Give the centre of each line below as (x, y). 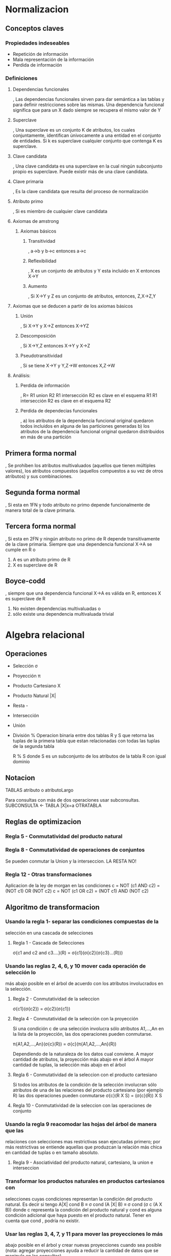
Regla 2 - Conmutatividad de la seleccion (56, 999)
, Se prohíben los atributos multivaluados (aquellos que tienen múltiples (80, 465)
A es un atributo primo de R (41, 559)
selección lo (21, 972)
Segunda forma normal (43, 493)
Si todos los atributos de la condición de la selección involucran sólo (85, 1085)
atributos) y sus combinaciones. (39, 476)
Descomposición (38, 336)
